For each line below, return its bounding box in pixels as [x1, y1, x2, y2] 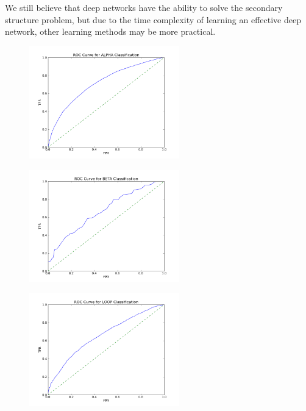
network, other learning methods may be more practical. [5, 25, 216, 38]
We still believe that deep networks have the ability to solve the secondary [5, 1, 283, 13]
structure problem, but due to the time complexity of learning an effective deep [5, 13, 301, 26]
